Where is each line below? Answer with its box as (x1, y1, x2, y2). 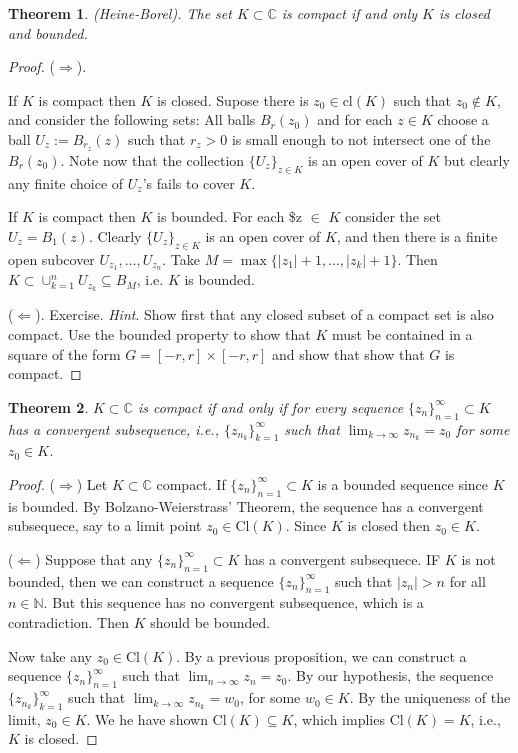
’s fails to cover (142, 172, 235, 193)
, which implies (293, 708, 385, 729)
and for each (317, 109, 393, 130)
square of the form (8, 343, 121, 364)
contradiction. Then (8, 612, 130, 633)
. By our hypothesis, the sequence (287, 665, 494, 686)
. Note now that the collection (60, 149, 245, 170)
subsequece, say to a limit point (8, 515, 202, 536)
